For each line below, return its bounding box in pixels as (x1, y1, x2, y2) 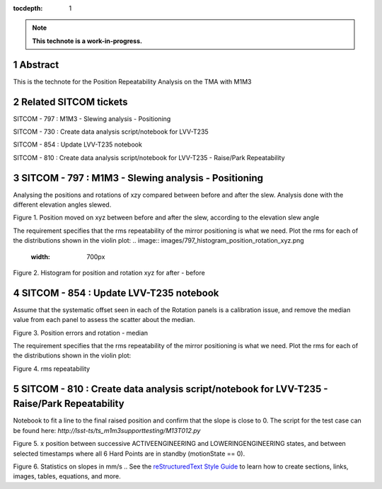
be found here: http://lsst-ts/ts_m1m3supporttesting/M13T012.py (13, 426, 201, 435)
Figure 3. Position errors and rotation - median (13, 328, 149, 337)
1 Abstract (13, 59, 59, 71)
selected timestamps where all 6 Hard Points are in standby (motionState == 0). (13, 449, 245, 458)
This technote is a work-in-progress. (32, 36, 143, 45)
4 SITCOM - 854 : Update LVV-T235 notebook (13, 287, 219, 299)
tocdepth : (13, 4, 43, 12)
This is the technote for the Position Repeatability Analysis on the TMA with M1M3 (13, 77, 252, 86)
